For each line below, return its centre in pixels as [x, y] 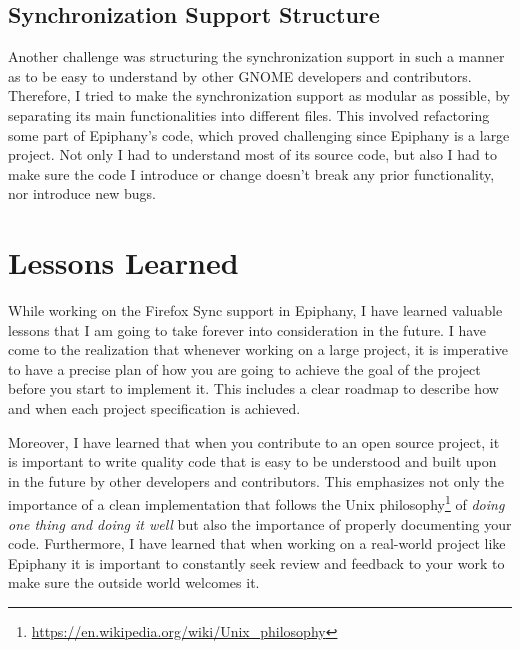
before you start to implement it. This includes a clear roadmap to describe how [253, 388]
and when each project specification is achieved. [154, 408]
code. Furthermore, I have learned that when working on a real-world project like [257, 543]
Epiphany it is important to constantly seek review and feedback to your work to [256, 562]
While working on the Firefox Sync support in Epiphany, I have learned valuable [255, 310]
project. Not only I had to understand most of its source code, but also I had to [252, 154]
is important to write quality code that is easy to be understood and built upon [252, 461]
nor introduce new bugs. [82, 193]
